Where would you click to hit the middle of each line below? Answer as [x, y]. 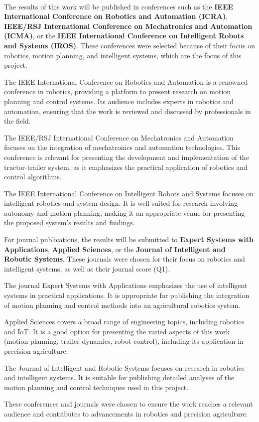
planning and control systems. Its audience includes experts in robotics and [119, 101]
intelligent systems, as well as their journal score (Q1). [87, 268]
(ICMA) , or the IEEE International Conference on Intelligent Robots [124, 36]
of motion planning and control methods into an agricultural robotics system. [122, 305]
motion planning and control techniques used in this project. [96, 387]
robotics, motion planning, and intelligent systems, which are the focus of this [123, 55]
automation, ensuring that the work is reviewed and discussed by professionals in [128, 111]
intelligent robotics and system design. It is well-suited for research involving [121, 203]
